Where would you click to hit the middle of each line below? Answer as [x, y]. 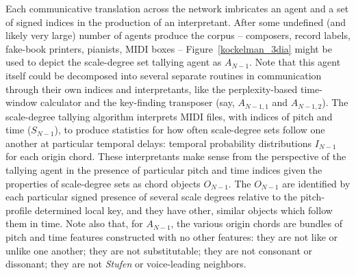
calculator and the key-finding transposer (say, [137, 102]
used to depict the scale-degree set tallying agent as [114, 62]
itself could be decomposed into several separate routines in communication [164, 75]
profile [19, 210]
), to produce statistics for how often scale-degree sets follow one [190, 130]
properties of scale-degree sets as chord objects [103, 183]
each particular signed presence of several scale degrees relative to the [151, 197]
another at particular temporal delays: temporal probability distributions [159, 143]
